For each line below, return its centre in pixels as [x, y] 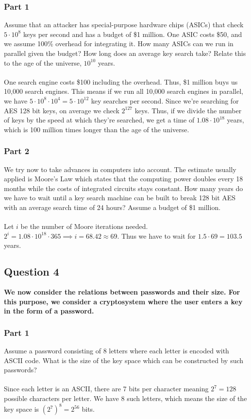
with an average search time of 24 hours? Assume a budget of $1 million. [112, 207]
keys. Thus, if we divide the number [188, 110]
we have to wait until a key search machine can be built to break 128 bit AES [120, 198]
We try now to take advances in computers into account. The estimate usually [120, 169]
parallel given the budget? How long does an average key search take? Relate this [125, 53]
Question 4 [32, 271]
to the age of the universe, [43, 62]
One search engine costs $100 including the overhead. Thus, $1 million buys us [121, 81]
